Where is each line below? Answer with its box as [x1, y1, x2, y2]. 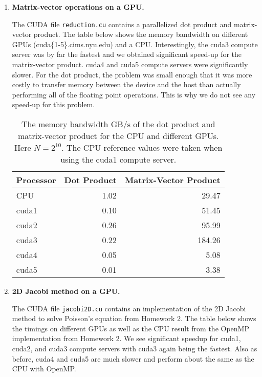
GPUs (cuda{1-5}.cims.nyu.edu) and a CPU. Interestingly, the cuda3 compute [12, 38, 258, 49]
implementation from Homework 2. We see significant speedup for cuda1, [12, 333, 241, 344]
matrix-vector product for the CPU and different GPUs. [17, 130, 219, 142]
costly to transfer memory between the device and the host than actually [12, 79, 241, 90]
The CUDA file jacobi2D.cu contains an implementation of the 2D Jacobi [12, 303, 246, 313]
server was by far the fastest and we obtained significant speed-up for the [12, 49, 242, 59]
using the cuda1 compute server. [60, 153, 177, 165]
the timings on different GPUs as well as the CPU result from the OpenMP [12, 323, 249, 333]
